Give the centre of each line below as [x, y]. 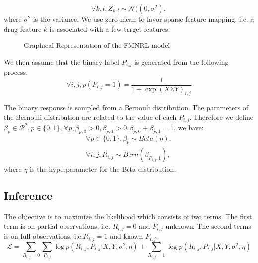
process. [16, 72]
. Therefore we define [221, 117]
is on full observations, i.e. [44, 236]
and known [127, 236]
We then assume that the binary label [62, 62]
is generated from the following [181, 62]
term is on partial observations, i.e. [57, 226]
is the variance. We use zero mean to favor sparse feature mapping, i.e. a [143, 19]
